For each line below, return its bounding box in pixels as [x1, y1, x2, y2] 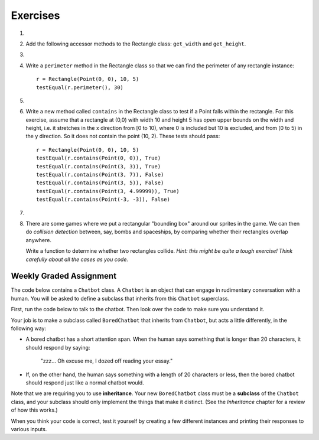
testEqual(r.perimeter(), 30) [36, 84, 124, 91]
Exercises [11, 9, 60, 22]
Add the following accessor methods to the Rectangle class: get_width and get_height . [25, 40, 246, 47]
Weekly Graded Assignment [11, 271, 117, 281]
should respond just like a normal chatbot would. [25, 379, 144, 386]
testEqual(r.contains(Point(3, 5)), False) [36, 180, 164, 186]
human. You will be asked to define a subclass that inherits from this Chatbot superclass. [11, 295, 230, 302]
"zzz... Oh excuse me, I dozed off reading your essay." [40, 357, 173, 364]
